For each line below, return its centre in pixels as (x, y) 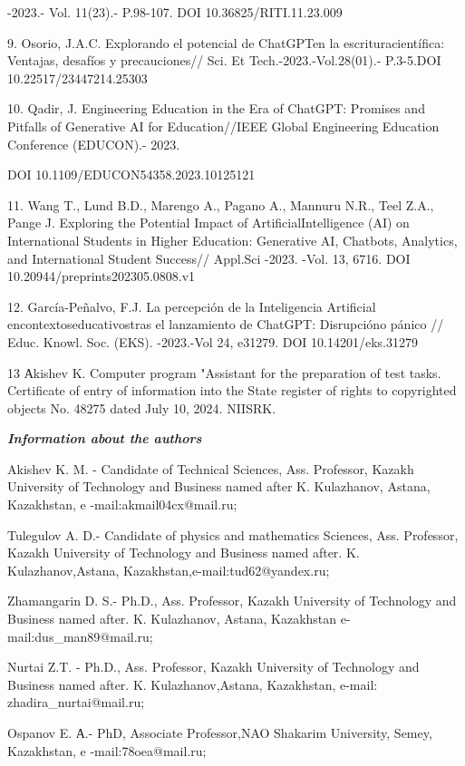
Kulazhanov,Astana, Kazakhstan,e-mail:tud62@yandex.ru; (169, 570)
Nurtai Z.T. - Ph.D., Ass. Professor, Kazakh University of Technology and (213, 667)
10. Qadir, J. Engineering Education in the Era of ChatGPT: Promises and (216, 108)
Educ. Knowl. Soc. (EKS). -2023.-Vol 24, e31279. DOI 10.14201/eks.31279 (213, 341)
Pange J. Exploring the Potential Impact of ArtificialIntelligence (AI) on (208, 223)
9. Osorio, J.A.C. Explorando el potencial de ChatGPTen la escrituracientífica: (226, 42)
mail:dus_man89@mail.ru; (80, 636)
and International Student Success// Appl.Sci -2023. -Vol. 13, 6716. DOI (209, 258)
